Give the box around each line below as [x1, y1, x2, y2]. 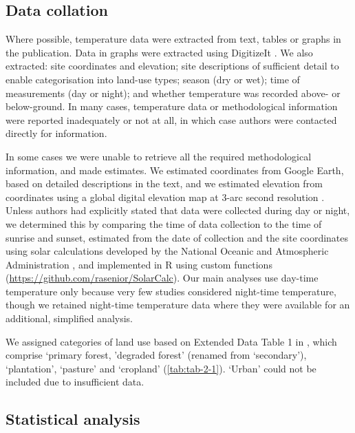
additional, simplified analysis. [6, 311, 133, 326]
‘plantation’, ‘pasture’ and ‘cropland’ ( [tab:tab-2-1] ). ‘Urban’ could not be [6, 361, 316, 375]
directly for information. [6, 126, 107, 140]
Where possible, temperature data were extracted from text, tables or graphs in [6, 32, 341, 46]
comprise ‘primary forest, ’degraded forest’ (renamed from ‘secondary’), [6, 348, 307, 362]
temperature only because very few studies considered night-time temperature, [6, 284, 336, 298]
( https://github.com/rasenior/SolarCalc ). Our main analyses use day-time [6, 271, 319, 285]
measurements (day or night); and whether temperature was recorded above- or [6, 85, 341, 100]
